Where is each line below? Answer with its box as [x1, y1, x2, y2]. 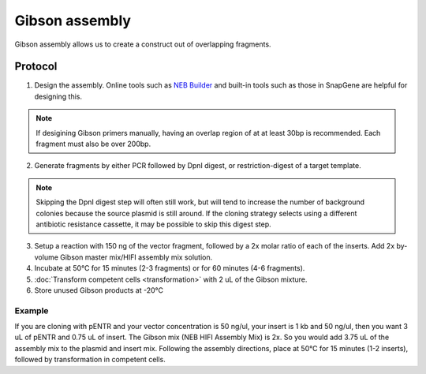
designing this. [34, 92, 83, 101]
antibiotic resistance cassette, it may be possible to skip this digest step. [35, 219, 271, 229]
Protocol [14, 60, 58, 73]
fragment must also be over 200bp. [35, 139, 151, 149]
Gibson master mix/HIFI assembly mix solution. [60, 252, 213, 262]
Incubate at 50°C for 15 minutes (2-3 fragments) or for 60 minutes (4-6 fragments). [34, 264, 305, 273]
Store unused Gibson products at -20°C [34, 285, 164, 295]
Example [14, 305, 49, 316]
